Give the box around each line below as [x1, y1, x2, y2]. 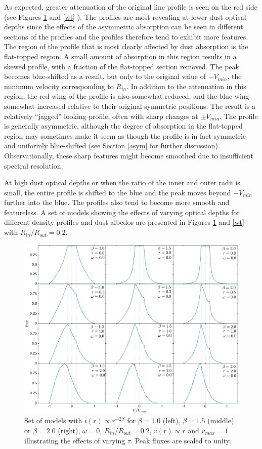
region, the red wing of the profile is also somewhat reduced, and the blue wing [4, 91, 249, 101]
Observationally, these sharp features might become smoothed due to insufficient [4, 150, 253, 160]
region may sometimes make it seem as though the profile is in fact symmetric [4, 130, 246, 141]
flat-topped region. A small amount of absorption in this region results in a [4, 51, 237, 61]
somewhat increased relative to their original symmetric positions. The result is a [4, 100, 255, 111]
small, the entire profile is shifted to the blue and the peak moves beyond [4, 187, 231, 197]
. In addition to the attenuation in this [126, 80, 246, 91]
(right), [58, 425, 80, 435]
